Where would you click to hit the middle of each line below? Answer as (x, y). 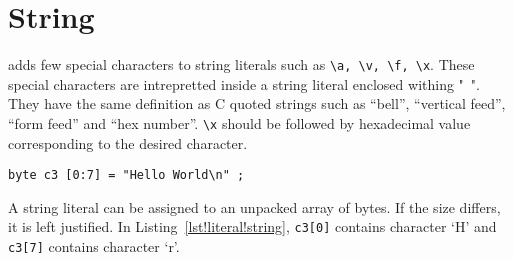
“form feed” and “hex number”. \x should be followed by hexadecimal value (239, 122)
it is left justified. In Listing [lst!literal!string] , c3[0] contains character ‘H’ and (252, 226)
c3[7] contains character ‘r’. (94, 246)
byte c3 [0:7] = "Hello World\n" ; (126, 175)
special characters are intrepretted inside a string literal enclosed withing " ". (244, 83)
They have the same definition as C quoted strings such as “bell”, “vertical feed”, (257, 103)
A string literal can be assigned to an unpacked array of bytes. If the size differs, (254, 206)
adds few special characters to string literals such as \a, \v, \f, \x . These (241, 64)
